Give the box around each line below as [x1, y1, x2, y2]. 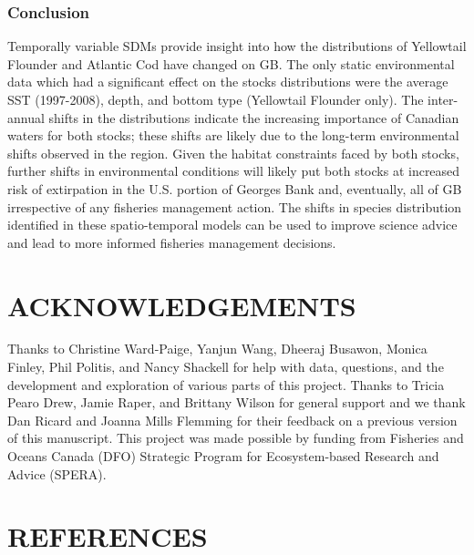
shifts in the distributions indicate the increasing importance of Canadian [48, 108, 459, 127]
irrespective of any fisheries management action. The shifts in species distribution [7, 197, 462, 216]
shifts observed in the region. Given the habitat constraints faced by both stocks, [7, 143, 459, 162]
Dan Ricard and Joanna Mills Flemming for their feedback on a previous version [7, 410, 458, 429]
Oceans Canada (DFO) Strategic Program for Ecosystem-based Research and [7, 447, 439, 466]
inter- [428, 90, 459, 108]
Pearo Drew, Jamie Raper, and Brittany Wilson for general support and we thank [7, 393, 466, 412]
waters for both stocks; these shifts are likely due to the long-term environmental [7, 126, 459, 145]
